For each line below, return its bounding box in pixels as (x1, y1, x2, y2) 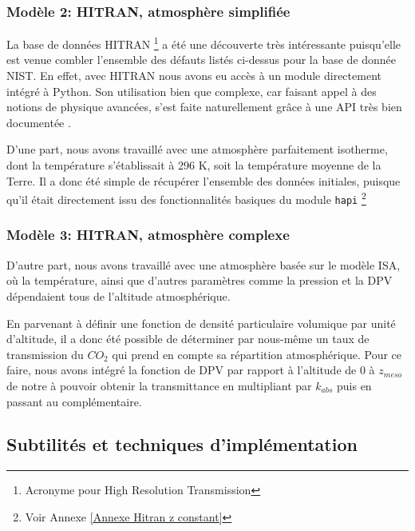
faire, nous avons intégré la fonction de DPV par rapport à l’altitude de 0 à (6, 361, 375, 378)
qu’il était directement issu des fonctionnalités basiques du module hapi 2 (6, 189, 366, 207)
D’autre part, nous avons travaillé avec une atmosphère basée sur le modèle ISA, (6, 256, 401, 273)
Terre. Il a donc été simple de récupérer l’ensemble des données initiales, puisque (6, 172, 401, 189)
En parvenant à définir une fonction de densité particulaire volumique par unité (6, 314, 396, 331)
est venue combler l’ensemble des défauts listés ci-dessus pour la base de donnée (6, 51, 397, 68)
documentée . (6, 114, 71, 130)
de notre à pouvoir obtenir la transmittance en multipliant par (6, 377, 312, 393)
